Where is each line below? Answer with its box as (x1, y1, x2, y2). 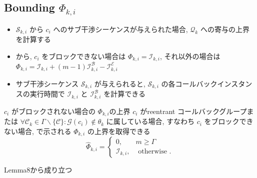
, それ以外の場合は (159, 51, 220, 61)
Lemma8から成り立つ (4, 164, 72, 175)
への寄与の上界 (200, 23, 249, 34)
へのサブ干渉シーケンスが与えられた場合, (53, 23, 188, 34)
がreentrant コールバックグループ (140, 105, 247, 116)
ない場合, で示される (4, 125, 71, 136)
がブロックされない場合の (11, 105, 95, 116)
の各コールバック (161, 78, 217, 88)
